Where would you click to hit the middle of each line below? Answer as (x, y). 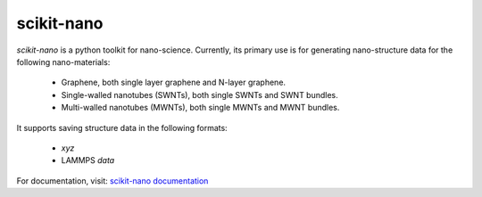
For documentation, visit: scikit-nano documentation (112, 181)
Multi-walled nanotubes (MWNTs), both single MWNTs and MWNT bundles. (200, 108)
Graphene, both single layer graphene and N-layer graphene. (173, 82)
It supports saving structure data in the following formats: (122, 127)
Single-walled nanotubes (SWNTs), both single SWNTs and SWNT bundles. (199, 94)
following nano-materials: (63, 62)
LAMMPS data (88, 160)
